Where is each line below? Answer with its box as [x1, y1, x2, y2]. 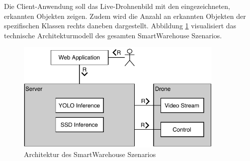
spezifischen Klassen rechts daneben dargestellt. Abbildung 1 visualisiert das [4, 20, 237, 31]
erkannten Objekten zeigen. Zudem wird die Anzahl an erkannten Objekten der [4, 10, 246, 21]
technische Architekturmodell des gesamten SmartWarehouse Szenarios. [4, 30, 222, 40]
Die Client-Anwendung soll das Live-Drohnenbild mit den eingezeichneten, [4, 1, 230, 11]
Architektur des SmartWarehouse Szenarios [24, 149, 156, 160]
